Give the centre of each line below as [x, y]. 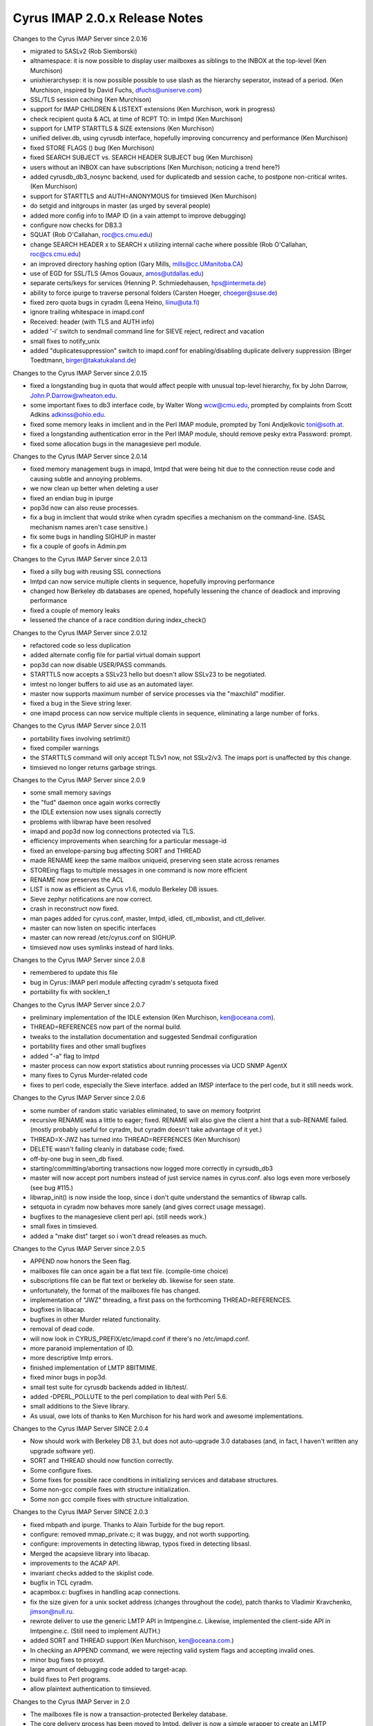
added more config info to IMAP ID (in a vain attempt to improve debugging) [138, 215]
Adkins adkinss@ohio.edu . [68, 415]
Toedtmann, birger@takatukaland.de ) [83, 360]
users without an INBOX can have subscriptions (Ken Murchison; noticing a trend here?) [155, 167]
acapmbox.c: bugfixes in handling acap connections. [105, 1592]
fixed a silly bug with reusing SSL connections [96, 572]
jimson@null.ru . [52, 1611]
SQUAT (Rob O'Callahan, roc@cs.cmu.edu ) [92, 235]
